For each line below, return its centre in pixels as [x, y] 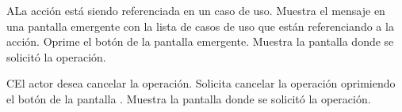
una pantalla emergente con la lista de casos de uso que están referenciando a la [200, 26]
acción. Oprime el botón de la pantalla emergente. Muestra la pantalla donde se [200, 41]
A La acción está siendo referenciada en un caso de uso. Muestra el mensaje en [196, 10]
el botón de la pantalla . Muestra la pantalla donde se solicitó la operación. [189, 98]
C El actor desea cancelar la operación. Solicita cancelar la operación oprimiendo [201, 83]
